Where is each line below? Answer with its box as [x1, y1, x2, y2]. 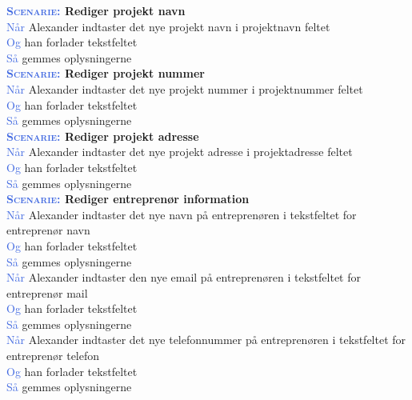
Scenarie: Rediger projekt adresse [6, 127, 199, 144]
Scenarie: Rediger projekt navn [6, 2, 186, 18]
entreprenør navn [6, 222, 90, 238]
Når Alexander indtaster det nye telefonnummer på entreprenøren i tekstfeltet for [6, 331, 406, 348]
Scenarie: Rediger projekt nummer [6, 65, 205, 82]
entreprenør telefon [6, 347, 100, 364]
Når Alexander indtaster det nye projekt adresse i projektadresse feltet [6, 143, 353, 160]
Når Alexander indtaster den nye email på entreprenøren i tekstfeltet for [6, 269, 361, 286]
